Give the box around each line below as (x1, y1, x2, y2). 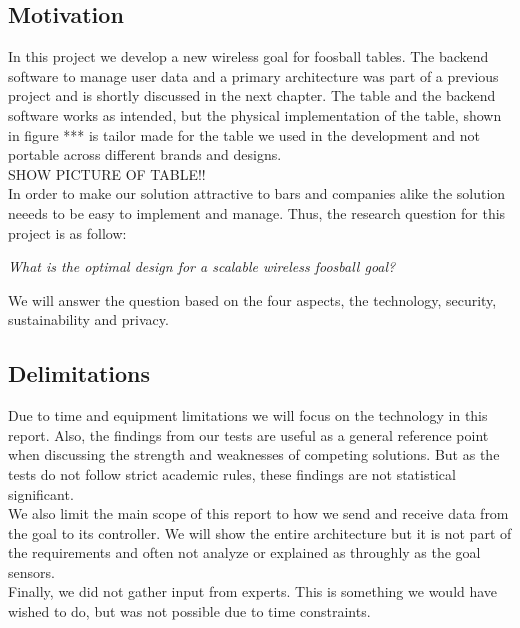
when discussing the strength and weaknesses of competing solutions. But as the (8, 444, 500, 465)
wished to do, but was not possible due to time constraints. (8, 601, 371, 622)
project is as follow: (8, 222, 127, 243)
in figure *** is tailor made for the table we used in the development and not (8, 124, 480, 145)
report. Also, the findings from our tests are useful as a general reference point (8, 424, 489, 445)
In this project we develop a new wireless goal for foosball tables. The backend (8, 46, 489, 67)
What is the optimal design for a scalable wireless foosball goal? (8, 256, 396, 277)
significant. (8, 483, 74, 504)
